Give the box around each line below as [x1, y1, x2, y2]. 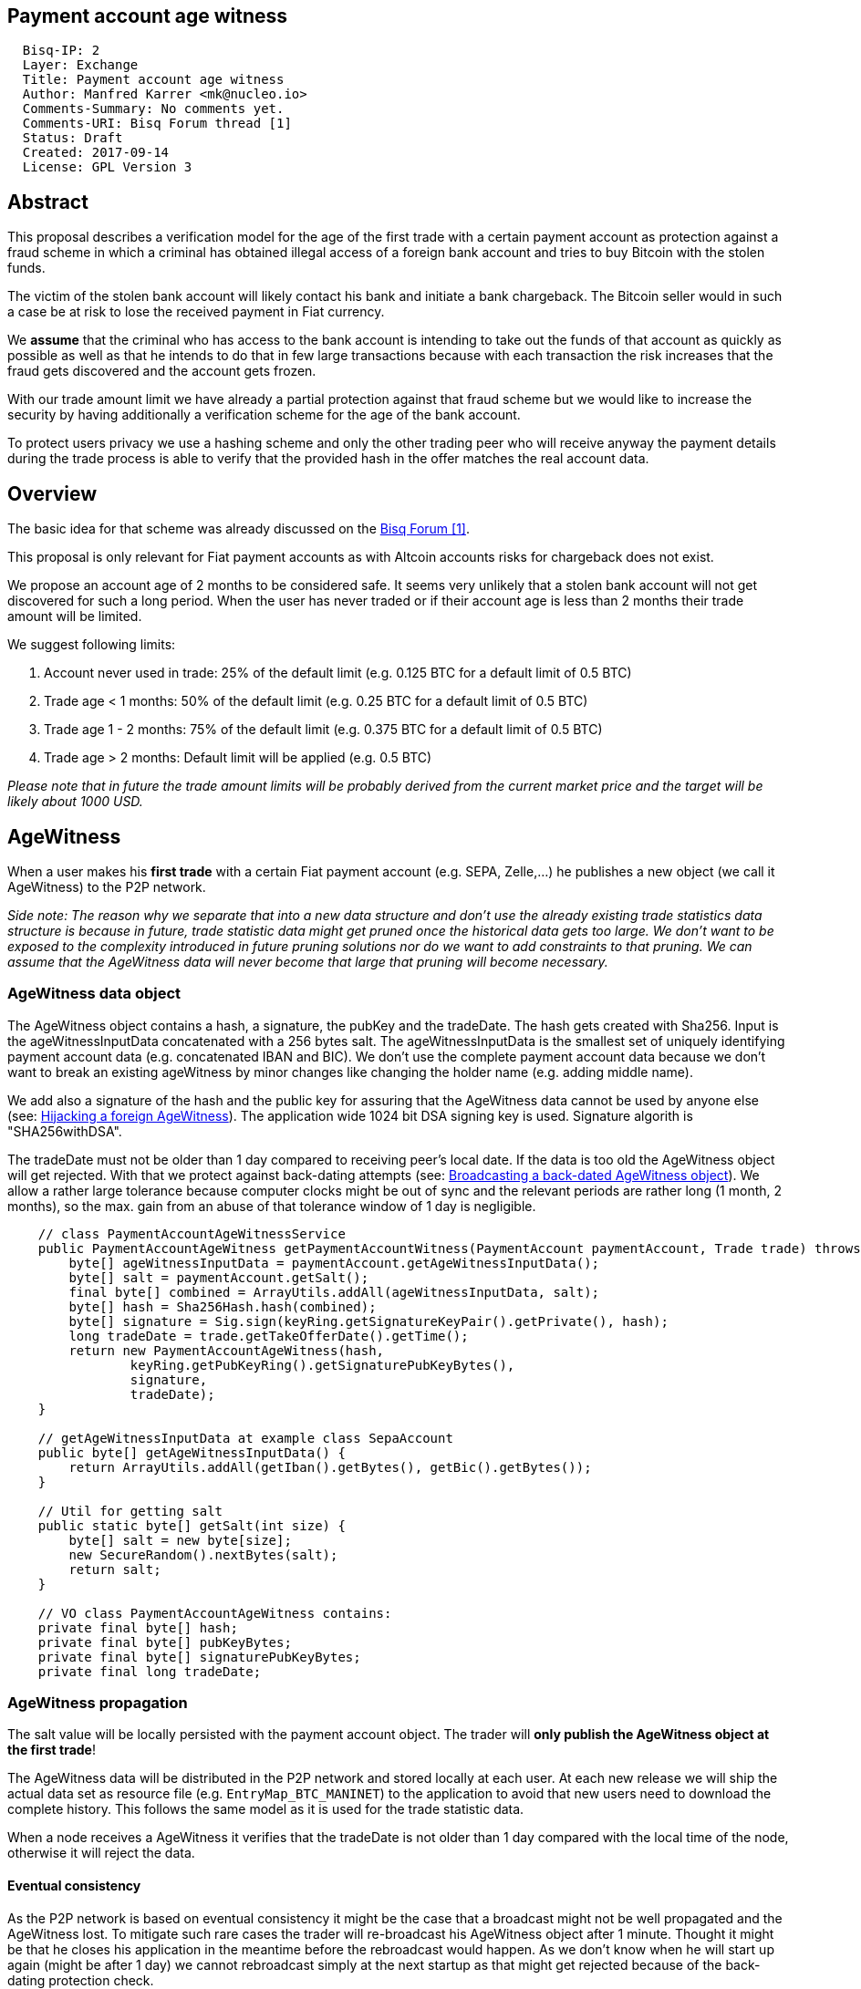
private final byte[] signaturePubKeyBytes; [37, 1649, 361, 1664]
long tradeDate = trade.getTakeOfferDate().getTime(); [68, 1328, 469, 1343]
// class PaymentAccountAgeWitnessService [37, 1226, 346, 1241]
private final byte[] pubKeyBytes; [37, 1634, 292, 1650]
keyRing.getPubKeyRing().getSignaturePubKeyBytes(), [130, 1357, 515, 1373]
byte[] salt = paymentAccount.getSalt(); [68, 1269, 369, 1285]
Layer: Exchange [22, 57, 139, 73]
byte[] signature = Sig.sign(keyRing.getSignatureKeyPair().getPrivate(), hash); [68, 1313, 669, 1329]
